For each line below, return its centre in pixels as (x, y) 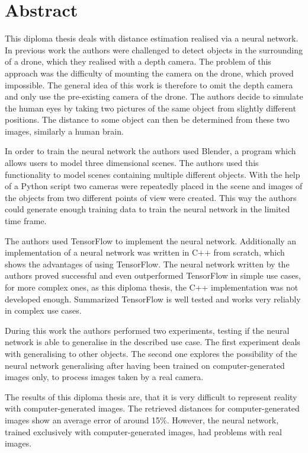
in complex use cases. (43, 310)
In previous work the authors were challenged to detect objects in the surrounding (154, 50)
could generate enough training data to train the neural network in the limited (147, 209)
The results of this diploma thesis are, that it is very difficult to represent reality (151, 396)
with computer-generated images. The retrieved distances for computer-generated (152, 408)
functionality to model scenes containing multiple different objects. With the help (153, 174)
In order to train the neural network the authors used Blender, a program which (150, 151)
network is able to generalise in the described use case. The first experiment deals (153, 342)
